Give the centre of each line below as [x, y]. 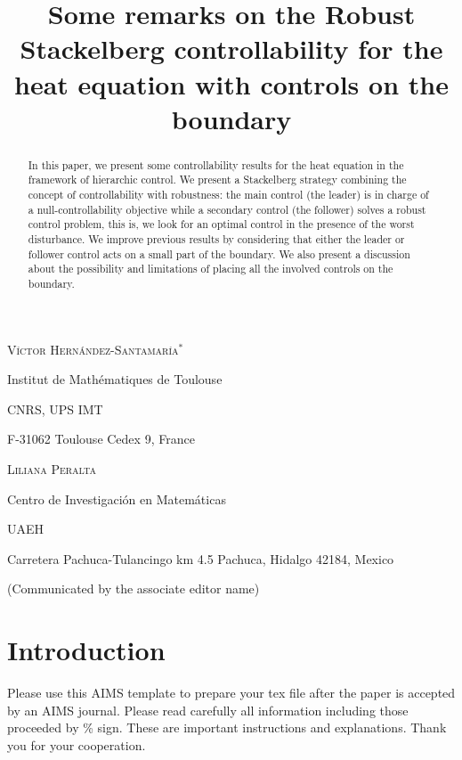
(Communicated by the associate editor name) [134, 588]
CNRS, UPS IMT [55, 409]
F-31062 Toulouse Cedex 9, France [101, 439]
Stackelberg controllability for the [231, 49]
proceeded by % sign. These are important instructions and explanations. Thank [227, 727]
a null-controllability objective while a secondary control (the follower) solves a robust [227, 209]
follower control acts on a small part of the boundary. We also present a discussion [219, 253]
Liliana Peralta [52, 469]
